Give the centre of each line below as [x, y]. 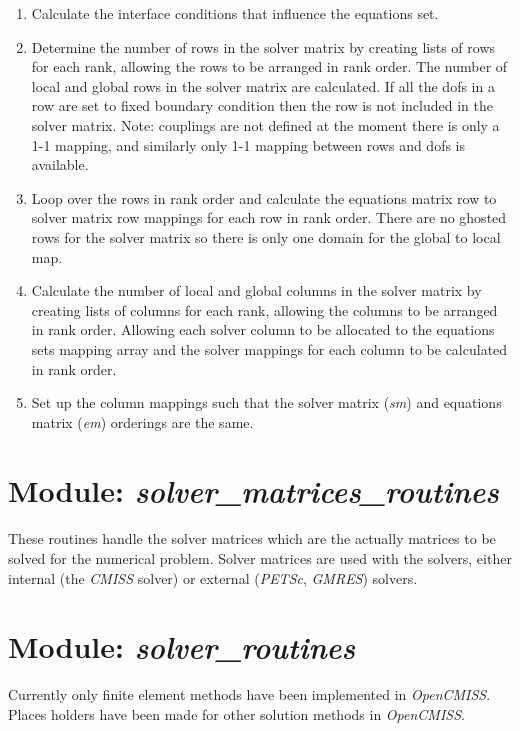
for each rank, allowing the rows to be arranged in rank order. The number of [269, 66]
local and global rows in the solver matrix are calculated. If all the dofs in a [263, 85]
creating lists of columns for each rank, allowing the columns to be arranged [264, 309]
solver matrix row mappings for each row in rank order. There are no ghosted [269, 217]
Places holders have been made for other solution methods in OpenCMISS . [236, 713]
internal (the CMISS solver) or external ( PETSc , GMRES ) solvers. [213, 577]
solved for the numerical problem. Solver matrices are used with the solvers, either [260, 558]
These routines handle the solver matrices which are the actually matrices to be [252, 538]
